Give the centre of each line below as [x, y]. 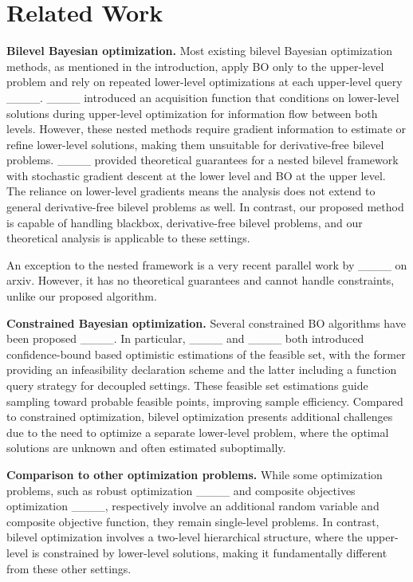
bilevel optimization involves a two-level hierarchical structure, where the [185, 537]
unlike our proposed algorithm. [82, 296]
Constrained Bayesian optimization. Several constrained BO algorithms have [206, 322]
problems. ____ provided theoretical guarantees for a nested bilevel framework [203, 160]
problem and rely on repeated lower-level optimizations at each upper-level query [205, 82]
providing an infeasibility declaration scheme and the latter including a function [202, 370]
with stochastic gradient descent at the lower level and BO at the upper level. [196, 175]
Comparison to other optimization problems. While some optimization [195, 474]
